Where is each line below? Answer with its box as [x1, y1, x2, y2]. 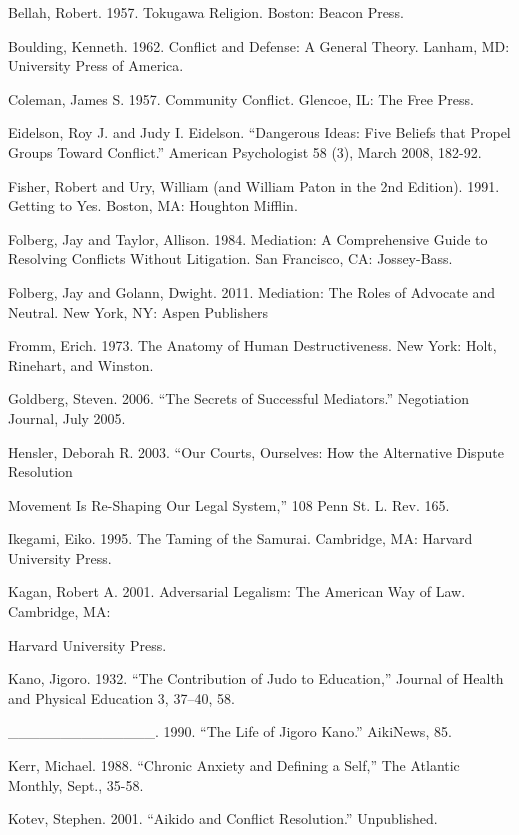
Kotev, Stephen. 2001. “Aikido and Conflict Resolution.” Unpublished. [8, 808, 438, 829]
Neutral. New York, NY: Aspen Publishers [8, 301, 268, 322]
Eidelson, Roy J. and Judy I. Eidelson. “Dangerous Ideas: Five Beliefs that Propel [8, 122, 511, 143]
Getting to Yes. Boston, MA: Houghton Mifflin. [8, 195, 298, 216]
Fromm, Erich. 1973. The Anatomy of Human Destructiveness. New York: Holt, [8, 335, 497, 356]
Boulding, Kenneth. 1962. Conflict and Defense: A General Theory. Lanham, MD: [8, 35, 510, 56]
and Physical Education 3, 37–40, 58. [8, 687, 235, 708]
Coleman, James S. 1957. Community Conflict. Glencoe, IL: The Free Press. [8, 88, 474, 109]
